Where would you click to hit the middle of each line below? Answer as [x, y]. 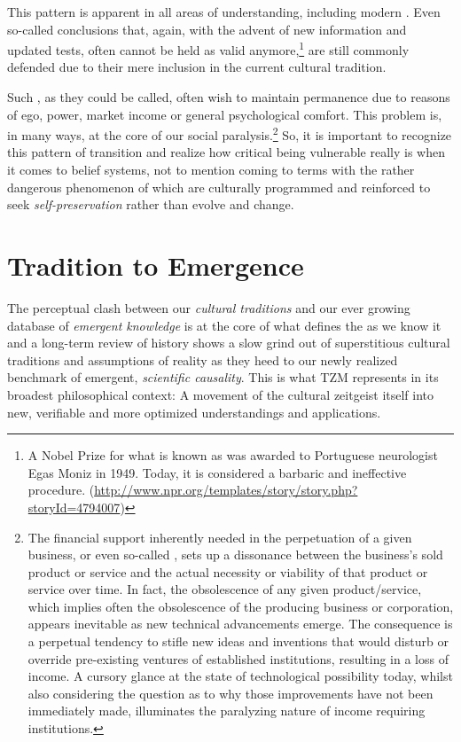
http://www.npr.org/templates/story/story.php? [226, 490]
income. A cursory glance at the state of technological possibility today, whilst [240, 676]
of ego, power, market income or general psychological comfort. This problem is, [225, 114]
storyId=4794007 [74, 507]
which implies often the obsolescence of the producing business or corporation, [241, 606]
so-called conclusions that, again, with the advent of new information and [207, 29]
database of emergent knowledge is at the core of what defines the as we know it [224, 325]
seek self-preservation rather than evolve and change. [151, 204]
